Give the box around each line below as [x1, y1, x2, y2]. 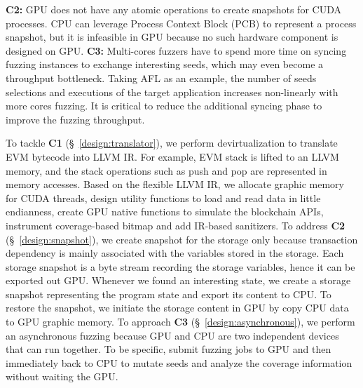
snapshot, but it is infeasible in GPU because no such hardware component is [6, 29, 338, 44]
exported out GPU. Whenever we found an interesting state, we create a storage [6, 273, 351, 288]
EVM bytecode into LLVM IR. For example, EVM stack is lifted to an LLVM [6, 149, 339, 163]
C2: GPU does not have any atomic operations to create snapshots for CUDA [6, 2, 341, 16]
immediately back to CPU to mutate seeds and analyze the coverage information [6, 355, 352, 370]
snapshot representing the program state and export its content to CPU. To [6, 286, 331, 301]
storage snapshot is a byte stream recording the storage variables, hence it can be [6, 259, 355, 274]
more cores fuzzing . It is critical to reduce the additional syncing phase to [6, 98, 322, 113]
